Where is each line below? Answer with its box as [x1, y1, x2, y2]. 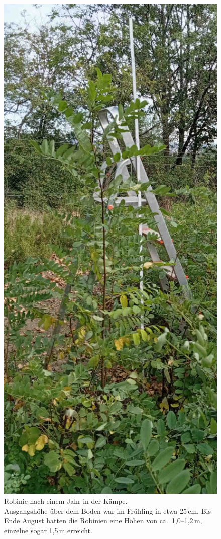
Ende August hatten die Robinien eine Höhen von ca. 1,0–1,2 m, [4, 515, 202, 526]
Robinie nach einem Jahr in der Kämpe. [4, 496, 128, 506]
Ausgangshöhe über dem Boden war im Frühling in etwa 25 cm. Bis [4, 505, 211, 516]
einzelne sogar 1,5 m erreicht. [4, 525, 92, 535]
